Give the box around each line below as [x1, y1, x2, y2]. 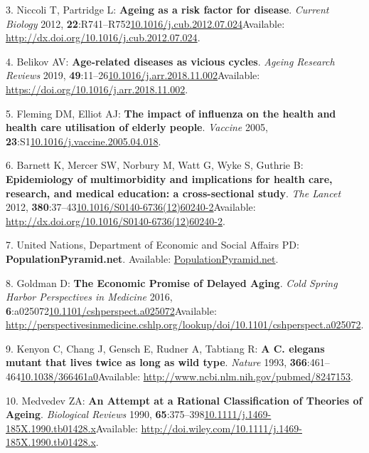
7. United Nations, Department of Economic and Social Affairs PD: [6, 237, 299, 252]
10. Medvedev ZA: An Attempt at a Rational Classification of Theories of [6, 392, 363, 407]
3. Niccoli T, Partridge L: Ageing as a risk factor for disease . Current [6, 2, 329, 16]
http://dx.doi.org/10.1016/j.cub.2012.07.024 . [6, 30, 200, 45]
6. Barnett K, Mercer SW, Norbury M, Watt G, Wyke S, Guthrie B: [6, 157, 304, 172]
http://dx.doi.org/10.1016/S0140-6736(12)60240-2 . [6, 213, 225, 228]
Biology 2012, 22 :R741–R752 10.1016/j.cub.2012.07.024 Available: [6, 16, 285, 31]
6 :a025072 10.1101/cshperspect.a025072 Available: [6, 303, 217, 318]
